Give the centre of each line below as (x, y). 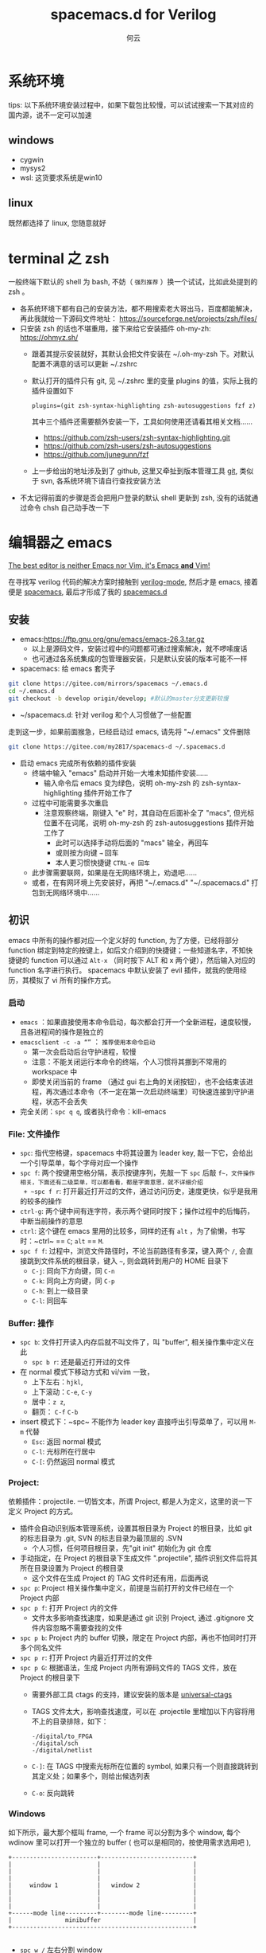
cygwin (31, 159)
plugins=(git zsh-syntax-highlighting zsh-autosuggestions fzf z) (144, 406)
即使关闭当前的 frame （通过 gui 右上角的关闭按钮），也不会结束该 (139, 1082)
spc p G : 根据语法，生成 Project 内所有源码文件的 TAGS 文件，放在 (128, 1667)
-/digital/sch (55, 1743)
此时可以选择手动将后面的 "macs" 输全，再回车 (132, 843)
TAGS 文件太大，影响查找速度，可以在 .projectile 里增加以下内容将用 (143, 1711)
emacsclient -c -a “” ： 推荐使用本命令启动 (87, 1042)
